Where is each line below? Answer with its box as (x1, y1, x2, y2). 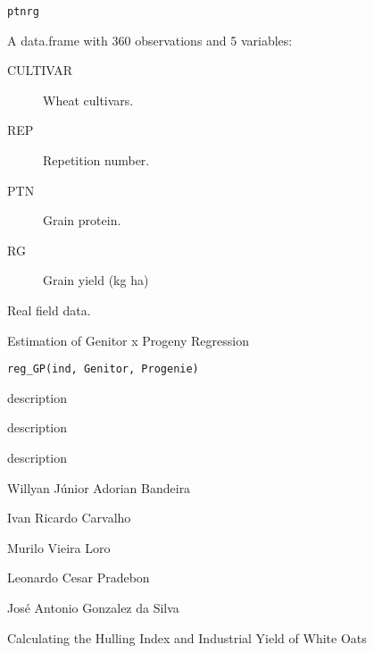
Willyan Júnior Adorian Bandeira (7, 478, 191, 497)
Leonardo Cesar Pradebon (7, 568, 150, 587)
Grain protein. (43, 211, 121, 230)
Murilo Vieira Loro (7, 538, 111, 557)
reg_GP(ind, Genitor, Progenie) (7, 363, 199, 376)
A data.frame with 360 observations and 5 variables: (7, 30, 293, 49)
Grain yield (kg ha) (43, 271, 149, 289)
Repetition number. (43, 151, 150, 170)
